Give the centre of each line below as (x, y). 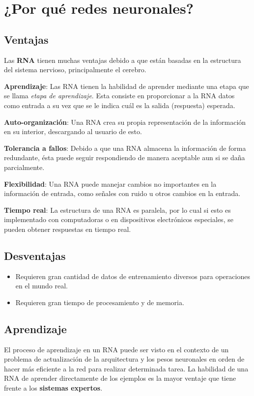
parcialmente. (24, 167)
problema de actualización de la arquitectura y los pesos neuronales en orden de (124, 359)
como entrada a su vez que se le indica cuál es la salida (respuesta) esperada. (120, 105)
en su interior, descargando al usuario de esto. (73, 131)
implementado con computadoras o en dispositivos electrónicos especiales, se (119, 219)
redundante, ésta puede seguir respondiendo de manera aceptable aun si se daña (125, 157)
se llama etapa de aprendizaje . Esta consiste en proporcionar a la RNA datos (119, 96)
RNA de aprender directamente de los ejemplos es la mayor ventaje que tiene (120, 378)
